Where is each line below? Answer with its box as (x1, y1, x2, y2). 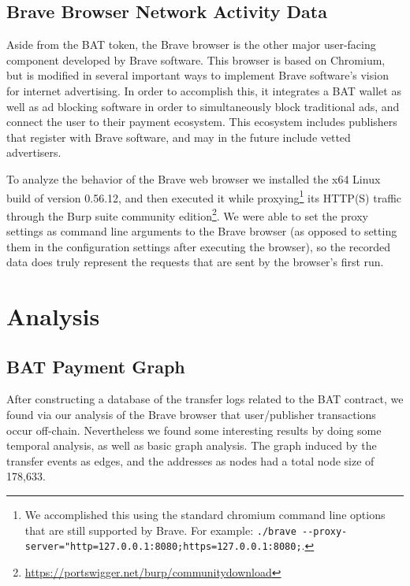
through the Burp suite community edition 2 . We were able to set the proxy (6, 205, 369, 224)
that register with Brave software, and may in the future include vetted (6, 128, 351, 145)
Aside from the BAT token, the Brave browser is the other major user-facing (6, 36, 376, 53)
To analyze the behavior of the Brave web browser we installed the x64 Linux (6, 170, 381, 187)
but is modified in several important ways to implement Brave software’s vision (6, 67, 389, 83)
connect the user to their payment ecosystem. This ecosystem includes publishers (6, 113, 397, 130)
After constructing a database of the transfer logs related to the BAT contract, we (6, 391, 404, 407)
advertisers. (6, 144, 61, 161)
